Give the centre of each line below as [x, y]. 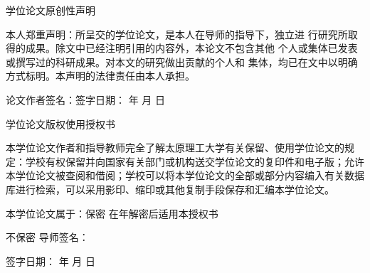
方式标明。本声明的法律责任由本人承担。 [100, 76]
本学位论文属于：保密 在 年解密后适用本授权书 [112, 213]
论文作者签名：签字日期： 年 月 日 [85, 99]
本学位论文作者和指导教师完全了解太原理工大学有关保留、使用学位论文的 [175, 148]
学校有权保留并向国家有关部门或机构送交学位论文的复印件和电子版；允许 [195, 161]
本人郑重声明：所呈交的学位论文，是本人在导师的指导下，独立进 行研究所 [177, 34]
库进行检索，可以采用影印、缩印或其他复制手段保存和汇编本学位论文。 [170, 189]
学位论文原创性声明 [51, 10]
